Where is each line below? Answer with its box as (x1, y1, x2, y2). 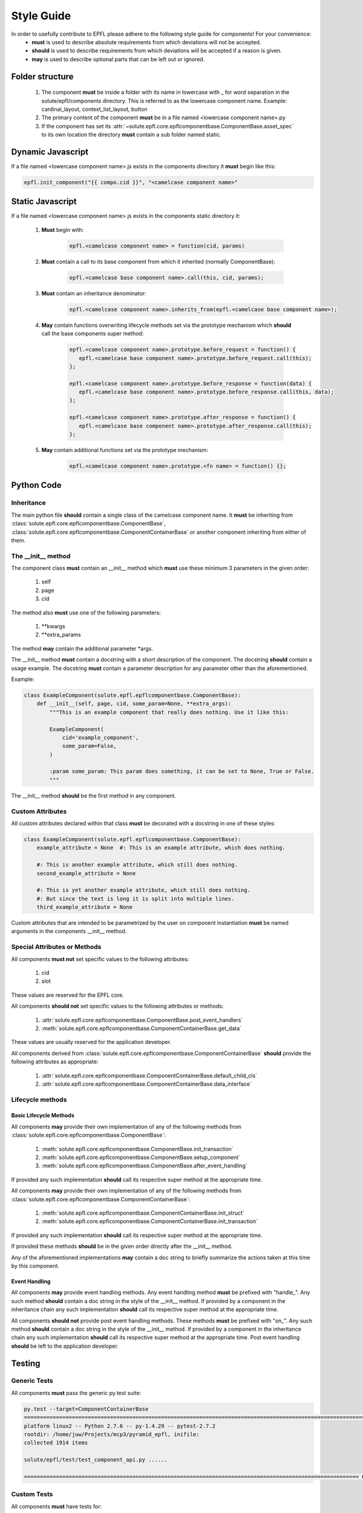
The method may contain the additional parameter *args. (11, 645, 154, 652)
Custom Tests (11, 1490, 53, 1498)
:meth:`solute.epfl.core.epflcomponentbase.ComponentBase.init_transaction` (41, 1145, 234, 1152)
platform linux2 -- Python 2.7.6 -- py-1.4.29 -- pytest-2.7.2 (24, 1422, 216, 1429)
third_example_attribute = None (36, 904, 133, 911)
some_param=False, (62, 743, 117, 750)
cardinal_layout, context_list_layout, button (41, 105, 148, 113)
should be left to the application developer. (11, 1342, 119, 1350)
